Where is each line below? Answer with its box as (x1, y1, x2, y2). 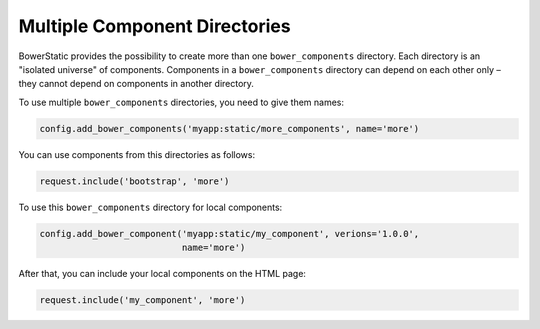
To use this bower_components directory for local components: (18, 201, 283, 213)
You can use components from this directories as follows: (18, 148, 255, 160)
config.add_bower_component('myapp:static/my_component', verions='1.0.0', (39, 228, 420, 239)
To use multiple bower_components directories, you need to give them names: (18, 96, 345, 108)
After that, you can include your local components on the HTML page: (18, 268, 307, 280)
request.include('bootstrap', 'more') (39, 175, 230, 187)
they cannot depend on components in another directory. (18, 78, 255, 90)
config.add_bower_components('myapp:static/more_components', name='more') (39, 123, 420, 134)
